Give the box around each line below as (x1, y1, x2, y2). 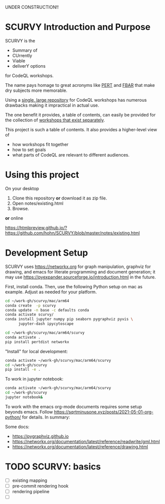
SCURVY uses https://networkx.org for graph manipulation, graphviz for (5, 264, 151, 270)
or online (5, 215, 24, 221)
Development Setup (5, 247, 88, 259)
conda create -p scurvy (5, 303, 56, 308)
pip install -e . (5, 367, 41, 372)
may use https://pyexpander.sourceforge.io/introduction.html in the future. (5, 274, 156, 280)
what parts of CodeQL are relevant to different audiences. (12, 152, 130, 157)
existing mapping (12, 477, 48, 483)
